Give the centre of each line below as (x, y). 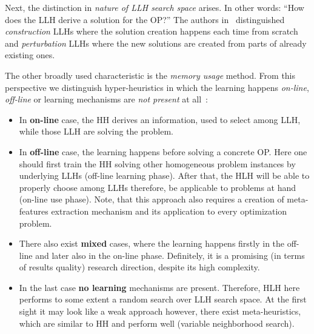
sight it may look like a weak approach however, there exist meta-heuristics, (160, 311)
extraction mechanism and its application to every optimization (169, 211)
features (34, 211)
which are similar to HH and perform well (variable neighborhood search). (157, 323)
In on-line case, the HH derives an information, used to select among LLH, (160, 119)
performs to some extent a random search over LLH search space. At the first (163, 299)
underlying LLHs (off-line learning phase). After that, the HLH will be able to (164, 175)
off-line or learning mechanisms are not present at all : (106, 99)
